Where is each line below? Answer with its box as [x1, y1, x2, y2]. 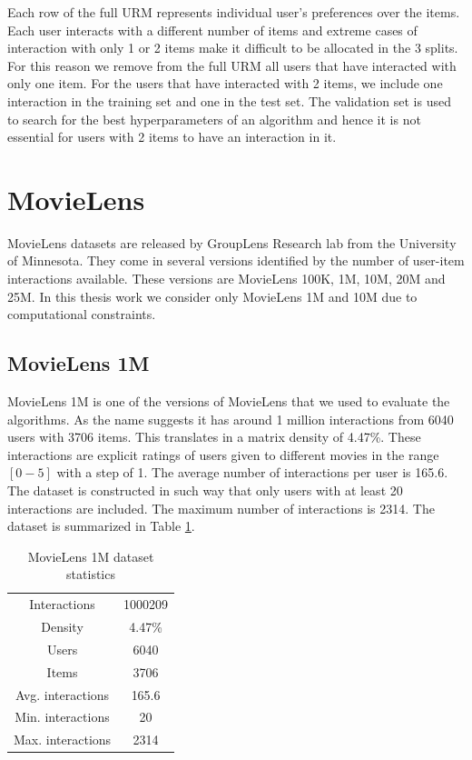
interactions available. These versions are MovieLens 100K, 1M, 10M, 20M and [7, 269, 446, 288]
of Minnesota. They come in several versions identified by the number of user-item [7, 251, 465, 270]
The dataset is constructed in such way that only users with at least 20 [7, 481, 403, 500]
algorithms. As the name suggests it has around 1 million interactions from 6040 [7, 409, 454, 428]
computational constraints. [7, 305, 156, 324]
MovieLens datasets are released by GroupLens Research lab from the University [7, 233, 457, 252]
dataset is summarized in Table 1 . [7, 516, 195, 535]
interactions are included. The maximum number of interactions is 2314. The [7, 498, 435, 517]
